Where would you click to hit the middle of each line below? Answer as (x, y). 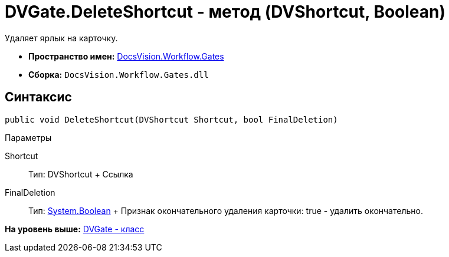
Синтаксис (38, 97)
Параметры (28, 137)
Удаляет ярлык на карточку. (61, 38)
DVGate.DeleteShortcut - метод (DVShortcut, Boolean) (225, 12)
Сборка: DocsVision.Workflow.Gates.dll (119, 74)
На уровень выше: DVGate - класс (75, 229)
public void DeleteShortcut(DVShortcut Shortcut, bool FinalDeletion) (171, 119)
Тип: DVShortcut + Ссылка (81, 174)
